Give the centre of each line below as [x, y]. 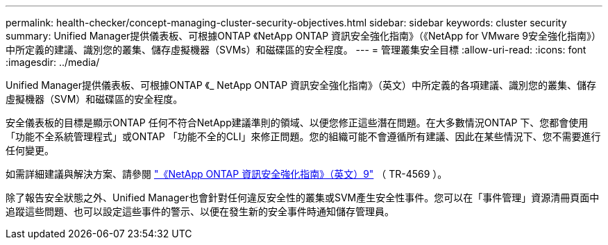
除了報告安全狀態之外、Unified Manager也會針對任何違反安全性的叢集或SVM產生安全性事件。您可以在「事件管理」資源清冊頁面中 [303, 197]
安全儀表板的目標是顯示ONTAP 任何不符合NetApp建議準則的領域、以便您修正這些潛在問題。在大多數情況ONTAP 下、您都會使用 [297, 122]
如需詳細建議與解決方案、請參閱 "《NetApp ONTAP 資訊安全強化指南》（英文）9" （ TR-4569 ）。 [227, 174]
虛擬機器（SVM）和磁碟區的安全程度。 [94, 99]
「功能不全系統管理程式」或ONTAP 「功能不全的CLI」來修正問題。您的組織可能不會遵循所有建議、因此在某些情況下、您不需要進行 [303, 136]
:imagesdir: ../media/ [53, 62]
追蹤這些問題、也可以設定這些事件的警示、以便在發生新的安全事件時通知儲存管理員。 [200, 211]
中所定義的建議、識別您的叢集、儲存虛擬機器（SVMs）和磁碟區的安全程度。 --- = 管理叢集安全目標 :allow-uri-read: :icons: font [296, 50]
